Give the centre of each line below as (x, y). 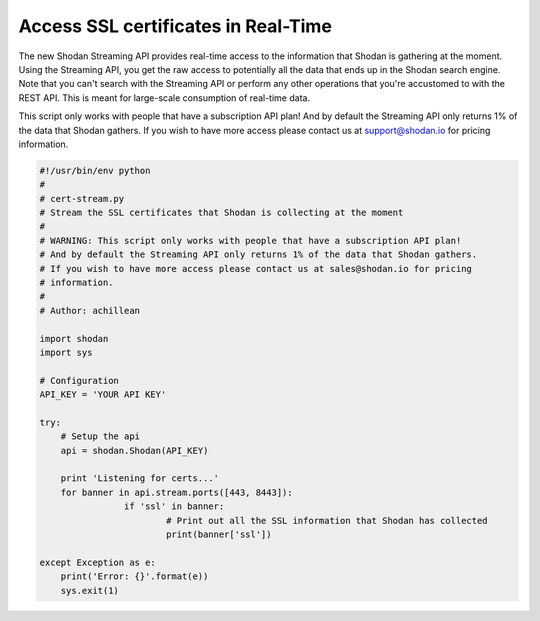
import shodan (74, 338)
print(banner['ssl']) (218, 534)
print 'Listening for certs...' (140, 478)
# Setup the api (100, 436)
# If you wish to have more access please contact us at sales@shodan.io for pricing (255, 268)
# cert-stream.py (82, 198)
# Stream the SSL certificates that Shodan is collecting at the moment (221, 213)
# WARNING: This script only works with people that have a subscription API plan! (250, 240)
